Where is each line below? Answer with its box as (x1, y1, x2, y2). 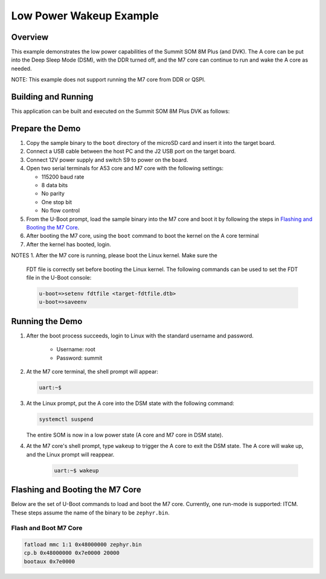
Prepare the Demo (11, 123, 81, 133)
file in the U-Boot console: (26, 274, 92, 281)
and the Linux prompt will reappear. (26, 450, 115, 458)
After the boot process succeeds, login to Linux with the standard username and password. (26, 332, 254, 339)
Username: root (56, 346, 96, 353)
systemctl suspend (39, 415, 94, 423)
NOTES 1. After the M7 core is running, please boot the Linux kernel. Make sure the (11, 252, 217, 259)
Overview (11, 32, 49, 42)
